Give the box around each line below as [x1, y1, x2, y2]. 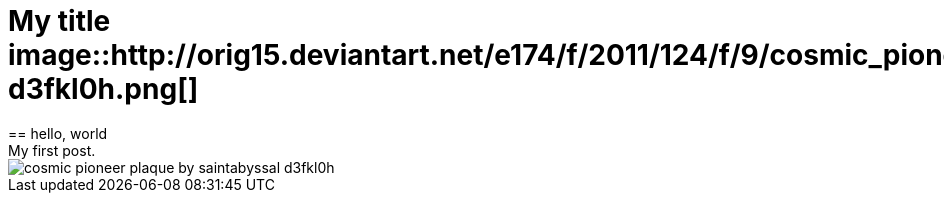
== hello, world [8, 124, 108, 142]
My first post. [8, 141, 96, 159]
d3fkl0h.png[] [8, 72, 199, 106]
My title [8, 4, 111, 38]
